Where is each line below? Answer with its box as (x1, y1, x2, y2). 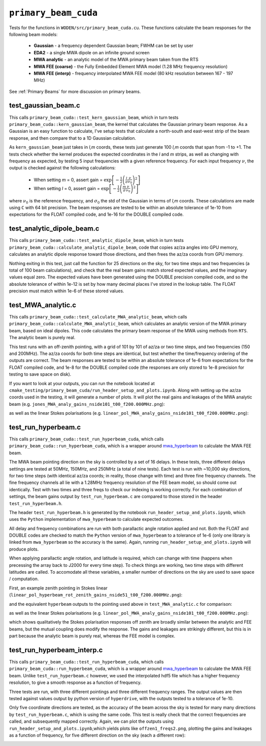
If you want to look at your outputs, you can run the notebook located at (9, 380, 155, 386)
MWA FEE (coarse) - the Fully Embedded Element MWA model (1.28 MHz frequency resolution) (33, 63, 228, 69)
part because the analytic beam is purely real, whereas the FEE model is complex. (9, 633, 175, 639)
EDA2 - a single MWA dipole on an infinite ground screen (33, 49, 150, 55)
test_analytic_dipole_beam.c (9, 225, 100, 233)
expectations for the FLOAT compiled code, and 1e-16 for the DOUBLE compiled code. (9, 211, 184, 217)
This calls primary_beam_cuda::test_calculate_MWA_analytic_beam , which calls (9, 314, 187, 320)
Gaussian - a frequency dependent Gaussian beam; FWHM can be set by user (33, 42, 194, 49)
